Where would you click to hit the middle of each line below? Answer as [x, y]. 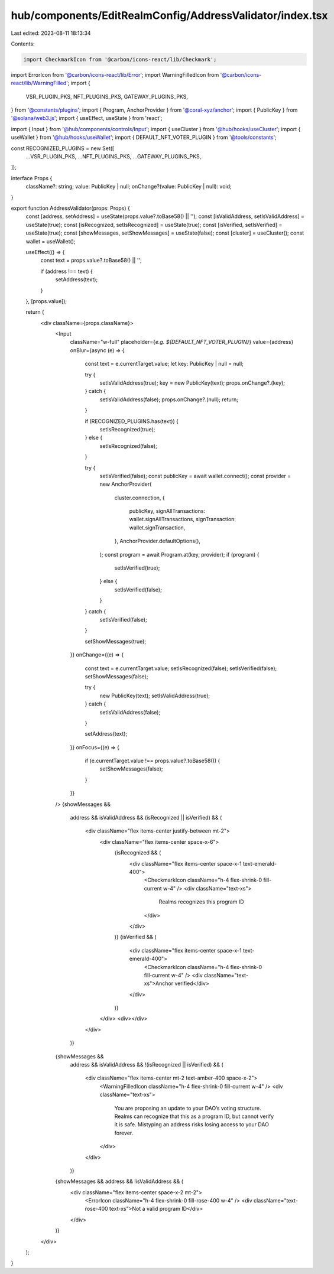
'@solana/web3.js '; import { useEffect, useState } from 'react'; [87, 118]
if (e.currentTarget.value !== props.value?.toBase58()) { [153, 761]
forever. [124, 1133]
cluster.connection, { [140, 498]
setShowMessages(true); [116, 641]
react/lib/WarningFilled [39, 83]
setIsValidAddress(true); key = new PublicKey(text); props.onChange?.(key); [192, 383]
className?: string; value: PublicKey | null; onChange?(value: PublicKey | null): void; [129, 187]
